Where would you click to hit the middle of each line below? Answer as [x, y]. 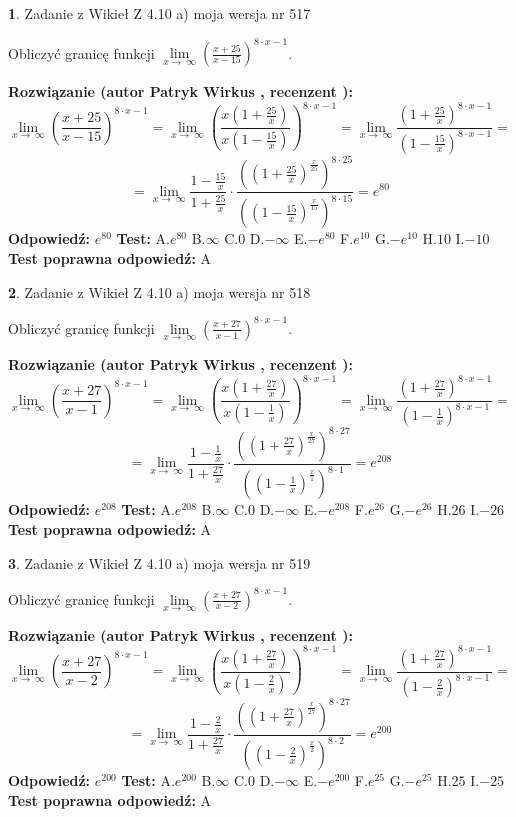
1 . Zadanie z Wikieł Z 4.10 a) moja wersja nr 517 [159, 13]
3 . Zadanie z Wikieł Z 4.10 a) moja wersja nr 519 [159, 562]
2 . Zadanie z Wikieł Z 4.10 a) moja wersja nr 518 [159, 291]
